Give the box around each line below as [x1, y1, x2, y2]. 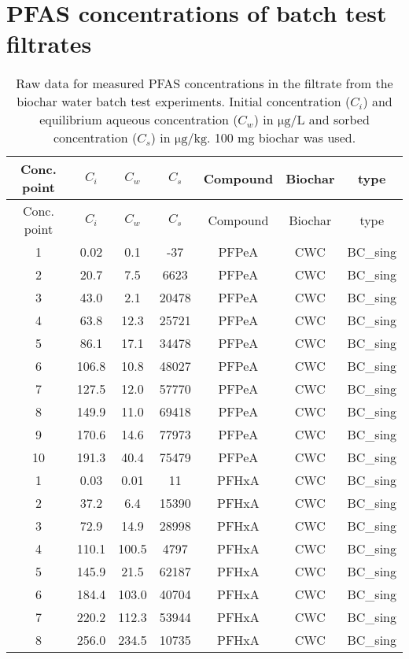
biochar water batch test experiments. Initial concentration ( [17, 92, 351, 111]
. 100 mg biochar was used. [207, 128, 356, 147]
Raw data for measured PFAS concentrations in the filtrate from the [16, 74, 393, 93]
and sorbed [308, 110, 370, 129]
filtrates [6, 28, 92, 60]
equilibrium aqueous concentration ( [39, 110, 238, 129]
